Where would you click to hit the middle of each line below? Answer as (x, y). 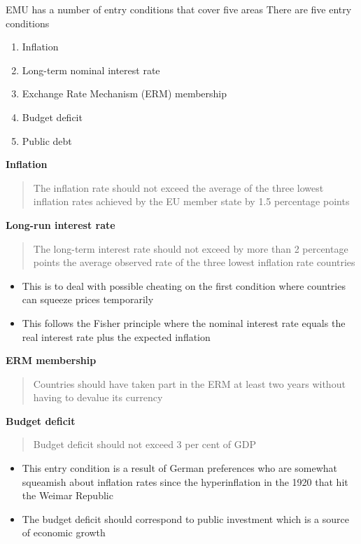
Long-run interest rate (61, 224)
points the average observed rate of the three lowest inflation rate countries (194, 262)
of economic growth (64, 532)
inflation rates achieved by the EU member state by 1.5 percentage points (191, 201)
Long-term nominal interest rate (91, 70)
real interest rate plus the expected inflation (116, 336)
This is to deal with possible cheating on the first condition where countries (184, 285)
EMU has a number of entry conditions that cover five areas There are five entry (179, 9)
